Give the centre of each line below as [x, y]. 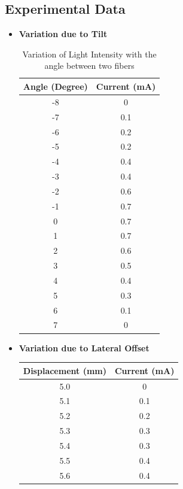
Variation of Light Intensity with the [89, 54]
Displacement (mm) [65, 370]
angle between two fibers [89, 66]
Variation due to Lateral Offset [84, 347]
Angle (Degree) [55, 86]
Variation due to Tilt [63, 34]
